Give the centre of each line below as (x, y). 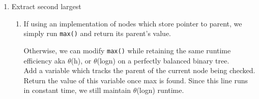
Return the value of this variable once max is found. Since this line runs (136, 80)
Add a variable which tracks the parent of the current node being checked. (139, 70)
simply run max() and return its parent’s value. (97, 33)
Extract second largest (46, 6)
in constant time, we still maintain (77, 90)
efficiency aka (45, 60)
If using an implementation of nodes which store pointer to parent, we (133, 23)
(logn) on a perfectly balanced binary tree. (163, 60)
